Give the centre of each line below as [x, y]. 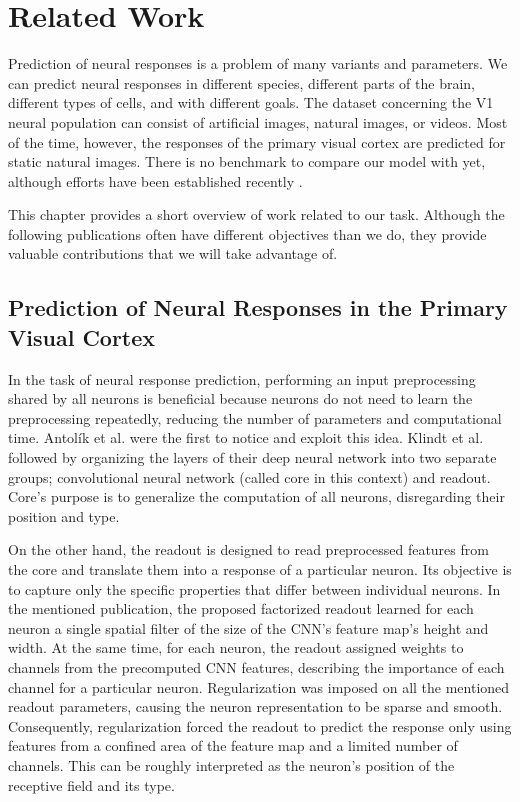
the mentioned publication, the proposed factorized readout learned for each [241, 608]
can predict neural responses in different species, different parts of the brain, [242, 82]
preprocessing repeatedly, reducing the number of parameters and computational [255, 417]
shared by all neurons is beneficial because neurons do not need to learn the [240, 398]
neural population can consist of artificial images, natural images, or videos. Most [258, 121]
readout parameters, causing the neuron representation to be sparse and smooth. [255, 706]
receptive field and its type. [91, 784]
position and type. [64, 515]
